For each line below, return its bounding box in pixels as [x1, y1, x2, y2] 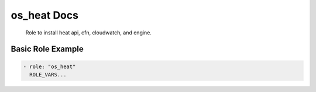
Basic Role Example [11, 44, 84, 54]
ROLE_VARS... [29, 71, 67, 78]
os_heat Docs [11, 9, 79, 22]
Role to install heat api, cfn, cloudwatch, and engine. [25, 29, 152, 36]
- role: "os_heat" [23, 63, 76, 70]
